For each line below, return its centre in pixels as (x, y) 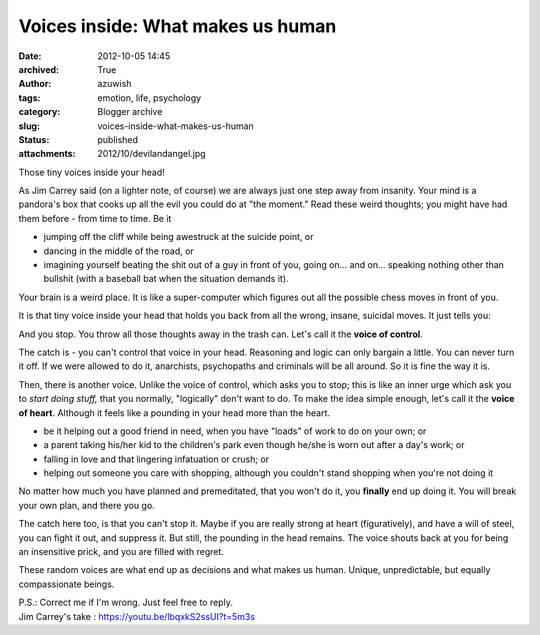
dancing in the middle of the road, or (118, 251)
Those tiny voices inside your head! (91, 172)
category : (39, 112)
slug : (29, 126)
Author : (35, 84)
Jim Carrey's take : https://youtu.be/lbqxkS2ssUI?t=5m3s (136, 616)
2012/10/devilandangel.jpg (151, 154)
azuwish (114, 84)
